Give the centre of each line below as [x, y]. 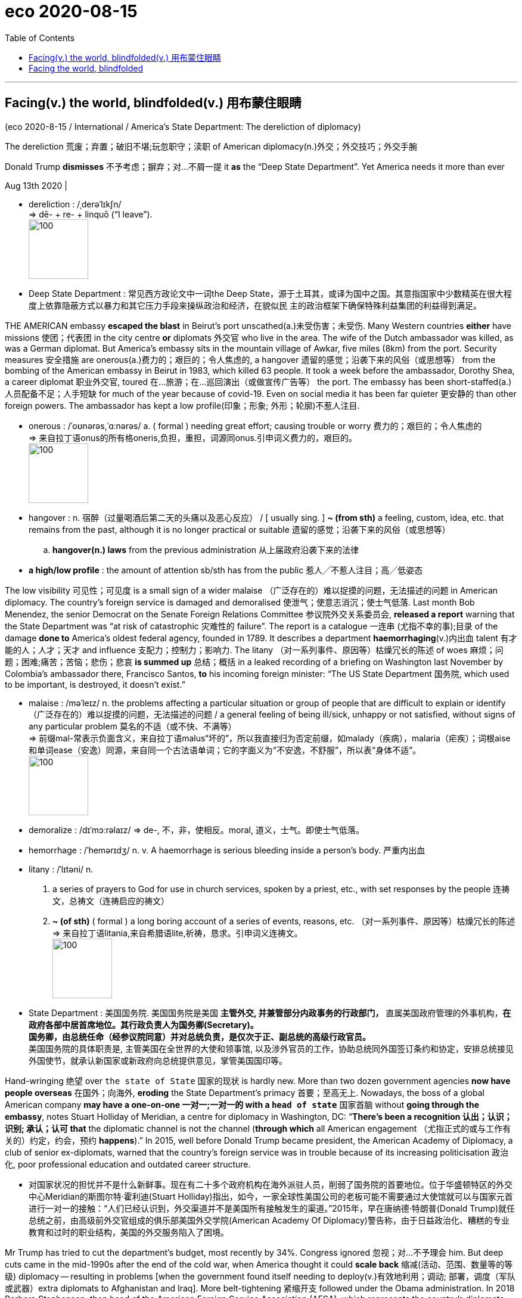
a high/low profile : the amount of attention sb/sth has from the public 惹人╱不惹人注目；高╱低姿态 [226, 570]
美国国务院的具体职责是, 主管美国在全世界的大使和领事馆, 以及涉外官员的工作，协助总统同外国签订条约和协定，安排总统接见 [271, 1048]
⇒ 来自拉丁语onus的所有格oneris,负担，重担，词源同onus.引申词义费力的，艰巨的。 [193, 437]
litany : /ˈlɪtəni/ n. [61, 869]
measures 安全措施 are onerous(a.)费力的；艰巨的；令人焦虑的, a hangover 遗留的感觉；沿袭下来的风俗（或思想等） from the [250, 359]
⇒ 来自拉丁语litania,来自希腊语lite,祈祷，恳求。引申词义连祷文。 [178, 933]
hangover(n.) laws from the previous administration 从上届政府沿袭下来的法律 [206, 549]
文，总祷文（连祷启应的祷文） [111, 900]
